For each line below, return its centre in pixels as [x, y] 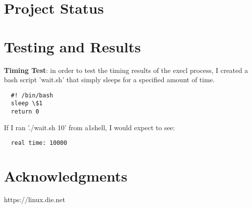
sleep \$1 [27, 104]
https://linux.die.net [35, 199]
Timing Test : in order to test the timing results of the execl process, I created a [126, 70]
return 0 [25, 112]
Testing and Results [73, 46]
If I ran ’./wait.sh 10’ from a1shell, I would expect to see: [89, 127]
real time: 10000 [39, 143]
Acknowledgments [66, 176]
